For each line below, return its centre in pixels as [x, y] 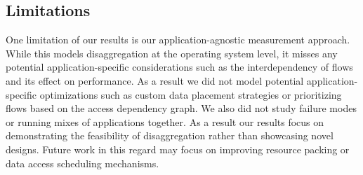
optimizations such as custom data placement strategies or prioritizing [191, 94]
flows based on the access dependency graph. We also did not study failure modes [181, 108]
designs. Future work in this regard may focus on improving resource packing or [178, 149]
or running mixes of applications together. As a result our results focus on [165, 121]
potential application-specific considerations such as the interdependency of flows [179, 67]
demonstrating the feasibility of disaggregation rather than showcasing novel [170, 135]
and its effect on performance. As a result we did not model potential [155, 80]
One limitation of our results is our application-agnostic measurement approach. [178, 40]
